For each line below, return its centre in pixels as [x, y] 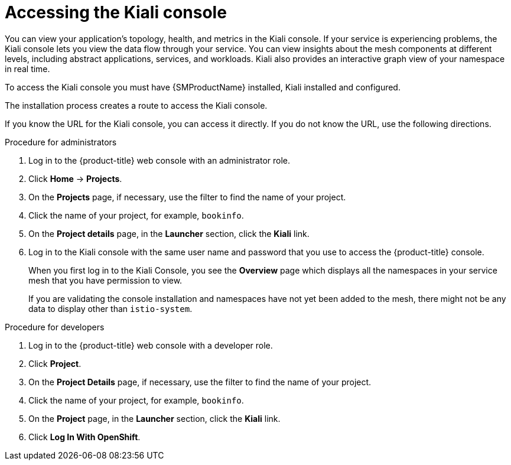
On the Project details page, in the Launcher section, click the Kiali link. [169, 233]
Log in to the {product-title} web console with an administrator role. [160, 160]
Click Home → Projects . [75, 178]
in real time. [27, 69]
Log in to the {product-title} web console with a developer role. [151, 345]
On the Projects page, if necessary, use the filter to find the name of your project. [187, 197]
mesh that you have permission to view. [105, 280]
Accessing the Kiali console [116, 12]
